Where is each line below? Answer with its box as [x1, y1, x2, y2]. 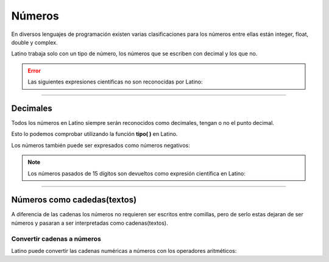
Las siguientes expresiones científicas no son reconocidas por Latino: [27, 78, 203, 85]
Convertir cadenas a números [11, 235, 102, 243]
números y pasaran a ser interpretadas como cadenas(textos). [11, 219, 168, 227]
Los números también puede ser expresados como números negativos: [11, 141, 190, 149]
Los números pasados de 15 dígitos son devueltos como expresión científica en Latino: [27, 169, 246, 177]
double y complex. [11, 38, 58, 46]
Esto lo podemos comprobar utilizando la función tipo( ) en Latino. [11, 130, 178, 138]
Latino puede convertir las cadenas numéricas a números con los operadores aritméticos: [11, 247, 237, 255]
